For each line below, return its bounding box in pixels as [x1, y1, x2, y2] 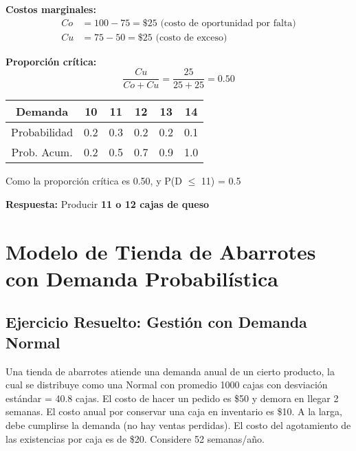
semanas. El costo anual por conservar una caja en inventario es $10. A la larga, [5, 404, 342, 419]
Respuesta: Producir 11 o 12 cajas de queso [5, 196, 210, 211]
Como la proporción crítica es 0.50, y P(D [5, 174, 182, 188]
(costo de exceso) [155, 32, 227, 43]
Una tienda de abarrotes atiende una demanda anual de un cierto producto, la [5, 364, 335, 378]
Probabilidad [11, 124, 74, 140]
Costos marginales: [5, 2, 96, 16]
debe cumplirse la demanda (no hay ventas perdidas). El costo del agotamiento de [5, 418, 351, 432]
